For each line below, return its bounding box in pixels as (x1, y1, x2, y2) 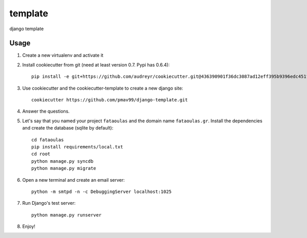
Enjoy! (22, 223, 36, 230)
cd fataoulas (31, 137, 64, 143)
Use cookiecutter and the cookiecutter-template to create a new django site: (22, 85, 184, 91)
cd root (31, 151, 51, 157)
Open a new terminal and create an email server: (22, 177, 125, 183)
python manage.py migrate (31, 165, 97, 171)
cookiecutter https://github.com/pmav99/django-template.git (31, 97, 188, 103)
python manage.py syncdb (31, 158, 94, 164)
